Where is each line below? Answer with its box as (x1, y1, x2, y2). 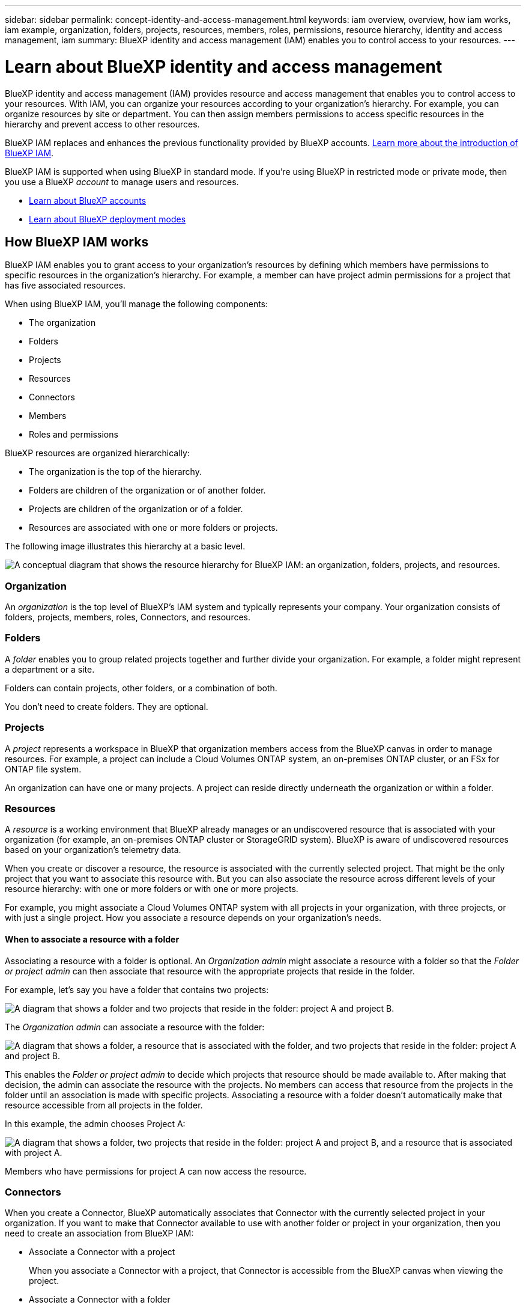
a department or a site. (5, 664, 95, 674)
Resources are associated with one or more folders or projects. (29, 522, 278, 533)
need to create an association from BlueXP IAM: (5, 1228, 194, 1239)
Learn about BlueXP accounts (29, 195, 147, 206)
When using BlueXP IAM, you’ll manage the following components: (5, 299, 268, 310)
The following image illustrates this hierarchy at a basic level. (5, 541, 246, 552)
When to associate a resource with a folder (5, 934, 180, 944)
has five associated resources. (5, 280, 126, 291)
